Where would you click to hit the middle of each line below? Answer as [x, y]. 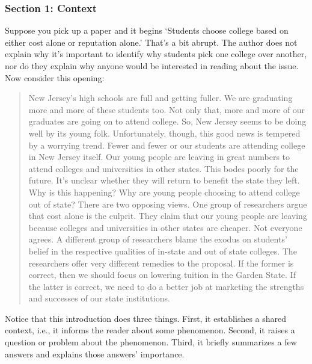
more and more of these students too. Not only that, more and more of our [167, 109]
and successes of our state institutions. [99, 298]
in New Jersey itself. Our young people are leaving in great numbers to [159, 157]
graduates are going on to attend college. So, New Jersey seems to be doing [167, 121]
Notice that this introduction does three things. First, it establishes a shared [146, 318]
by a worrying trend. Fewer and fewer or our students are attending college [167, 145]
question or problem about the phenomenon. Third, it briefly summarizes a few [151, 342]
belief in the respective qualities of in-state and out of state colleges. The [163, 251]
